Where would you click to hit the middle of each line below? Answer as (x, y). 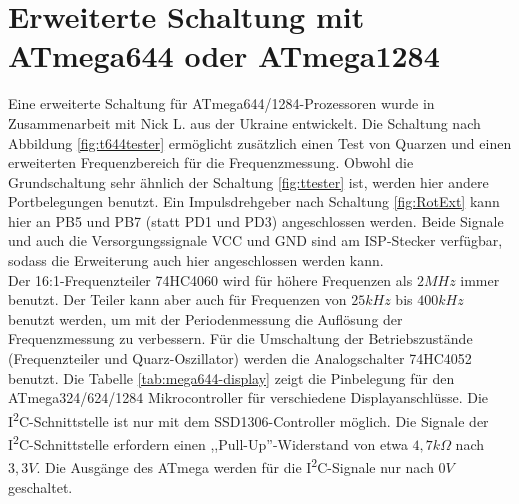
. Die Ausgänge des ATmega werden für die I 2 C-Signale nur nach (235, 465)
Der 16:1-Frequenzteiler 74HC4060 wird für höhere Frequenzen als (210, 279)
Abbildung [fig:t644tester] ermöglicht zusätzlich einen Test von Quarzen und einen (260, 142)
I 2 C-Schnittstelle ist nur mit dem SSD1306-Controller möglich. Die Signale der (248, 419)
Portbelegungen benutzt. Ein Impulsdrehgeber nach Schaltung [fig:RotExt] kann (254, 201)
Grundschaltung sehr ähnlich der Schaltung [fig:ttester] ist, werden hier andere (248, 181)
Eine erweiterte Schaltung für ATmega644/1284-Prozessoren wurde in (221, 103)
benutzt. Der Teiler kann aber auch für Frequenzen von (177, 299)
